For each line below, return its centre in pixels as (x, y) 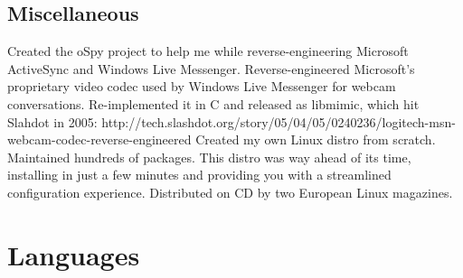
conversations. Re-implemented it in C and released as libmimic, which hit (213, 103)
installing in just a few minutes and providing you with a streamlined (199, 175)
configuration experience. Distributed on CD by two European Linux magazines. (230, 192)
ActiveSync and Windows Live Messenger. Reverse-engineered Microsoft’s (211, 68)
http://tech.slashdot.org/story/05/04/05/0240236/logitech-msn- (279, 121)
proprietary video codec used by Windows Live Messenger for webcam (202, 86)
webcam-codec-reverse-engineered (99, 139)
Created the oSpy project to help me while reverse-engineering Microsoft (208, 51)
